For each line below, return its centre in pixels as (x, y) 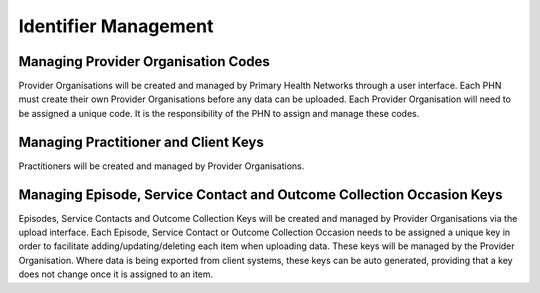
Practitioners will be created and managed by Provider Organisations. (161, 166)
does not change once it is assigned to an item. (116, 274)
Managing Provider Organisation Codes (144, 61)
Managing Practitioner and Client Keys (141, 141)
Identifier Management (116, 26)
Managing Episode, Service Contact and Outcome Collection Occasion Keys (261, 194)
